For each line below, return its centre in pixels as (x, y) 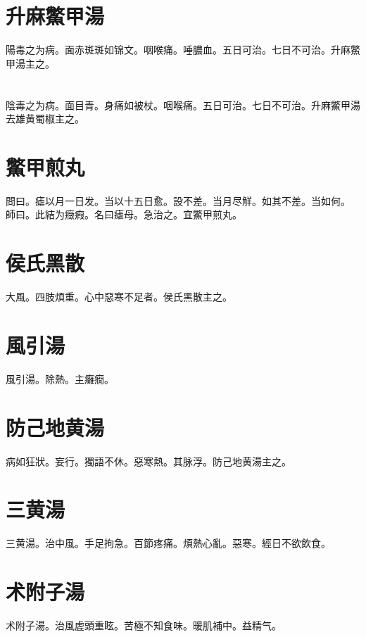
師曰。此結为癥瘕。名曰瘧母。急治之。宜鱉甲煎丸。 (124, 214)
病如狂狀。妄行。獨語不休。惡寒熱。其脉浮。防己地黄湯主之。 (149, 461)
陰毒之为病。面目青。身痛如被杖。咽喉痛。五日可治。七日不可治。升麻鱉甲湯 (183, 105)
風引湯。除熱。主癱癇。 (60, 378)
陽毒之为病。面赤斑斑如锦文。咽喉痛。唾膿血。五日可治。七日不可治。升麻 (178, 50)
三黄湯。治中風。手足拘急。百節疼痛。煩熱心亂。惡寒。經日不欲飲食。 (168, 543)
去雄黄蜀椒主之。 (45, 119)
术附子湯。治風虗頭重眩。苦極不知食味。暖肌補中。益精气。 (144, 625)
